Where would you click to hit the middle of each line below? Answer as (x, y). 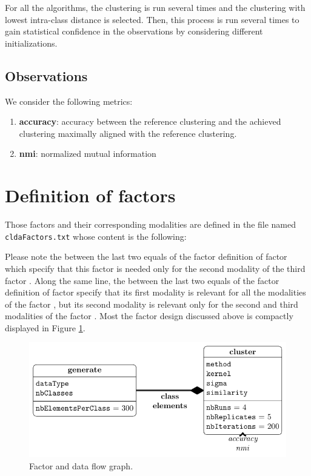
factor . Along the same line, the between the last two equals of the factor (142, 280)
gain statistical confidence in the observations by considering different (134, 31)
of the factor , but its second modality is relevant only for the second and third (152, 304)
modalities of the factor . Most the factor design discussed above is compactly (149, 316)
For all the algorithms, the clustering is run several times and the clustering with (155, 7)
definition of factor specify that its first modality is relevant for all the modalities (155, 292)
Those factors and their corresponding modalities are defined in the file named (151, 224)
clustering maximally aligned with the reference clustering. (128, 133)
